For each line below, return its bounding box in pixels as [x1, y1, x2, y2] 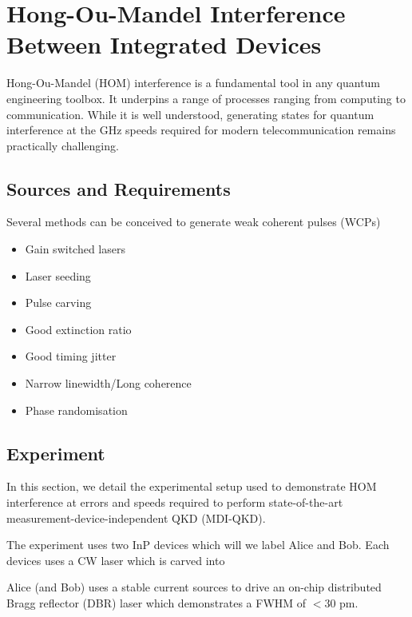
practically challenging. [6, 137, 119, 153]
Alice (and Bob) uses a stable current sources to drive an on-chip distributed [6, 579, 382, 595]
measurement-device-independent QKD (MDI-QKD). [6, 509, 266, 526]
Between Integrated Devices [6, 28, 322, 61]
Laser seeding [25, 267, 91, 284]
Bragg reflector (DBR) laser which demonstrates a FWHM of [6, 595, 307, 611]
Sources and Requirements [6, 176, 231, 201]
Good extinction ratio [25, 320, 132, 337]
